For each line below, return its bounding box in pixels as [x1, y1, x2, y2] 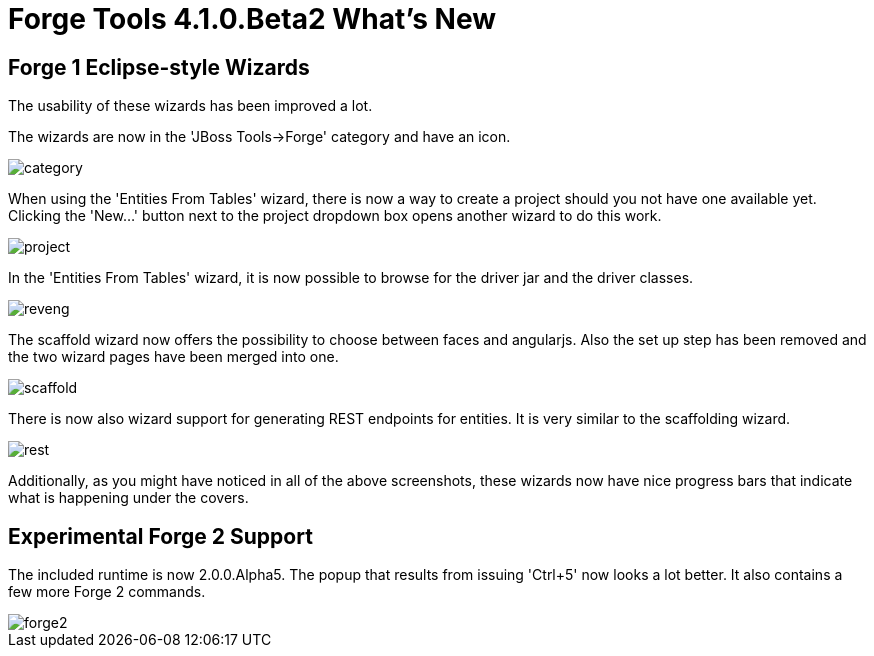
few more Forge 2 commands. [8, 583, 206, 601]
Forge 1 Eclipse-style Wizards [8, 54, 310, 80]
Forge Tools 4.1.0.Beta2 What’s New [8, 2, 497, 36]
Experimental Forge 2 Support [8, 523, 313, 549]
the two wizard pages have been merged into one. [8, 348, 339, 366]
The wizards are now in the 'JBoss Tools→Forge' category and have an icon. [8, 128, 511, 146]
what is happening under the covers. [8, 489, 249, 507]
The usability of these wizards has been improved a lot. [8, 97, 373, 115]
